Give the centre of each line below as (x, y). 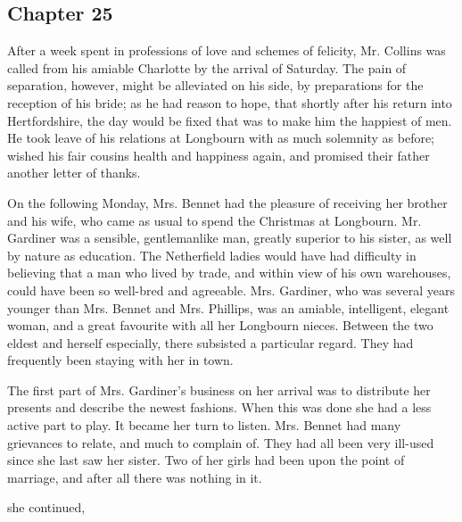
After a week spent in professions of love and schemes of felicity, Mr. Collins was (227, 50)
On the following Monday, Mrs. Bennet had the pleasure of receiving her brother (227, 202)
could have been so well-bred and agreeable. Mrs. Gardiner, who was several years (231, 290)
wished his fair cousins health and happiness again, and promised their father (219, 155)
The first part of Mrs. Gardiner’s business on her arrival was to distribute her (219, 389)
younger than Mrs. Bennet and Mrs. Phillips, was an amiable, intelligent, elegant (228, 307)
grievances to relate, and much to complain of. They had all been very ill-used (221, 442)
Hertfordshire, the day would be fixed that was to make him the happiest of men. (230, 120)
